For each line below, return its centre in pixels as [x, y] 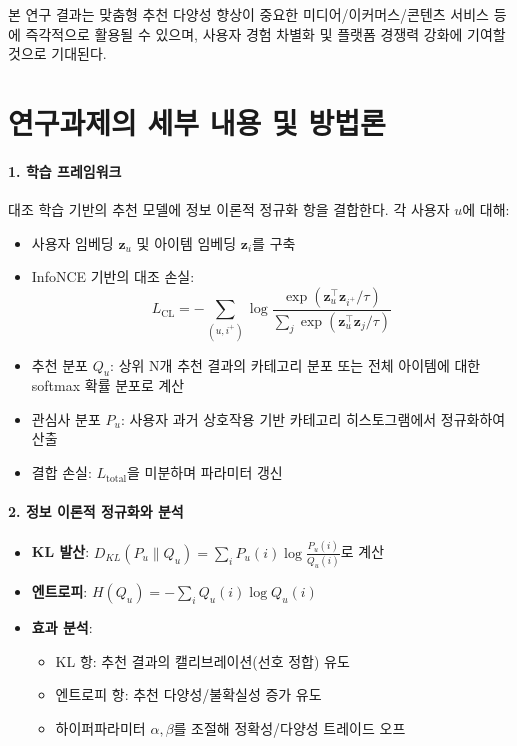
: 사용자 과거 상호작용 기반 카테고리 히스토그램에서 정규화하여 [313, 418]
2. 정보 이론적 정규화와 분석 [96, 511]
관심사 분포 [66, 418]
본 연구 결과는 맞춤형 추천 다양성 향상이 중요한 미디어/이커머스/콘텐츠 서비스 [248, 14]
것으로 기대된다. [57, 53]
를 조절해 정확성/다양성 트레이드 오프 [289, 727]
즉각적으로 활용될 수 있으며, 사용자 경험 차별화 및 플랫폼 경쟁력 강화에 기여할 [265, 33]
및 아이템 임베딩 [186, 242]
